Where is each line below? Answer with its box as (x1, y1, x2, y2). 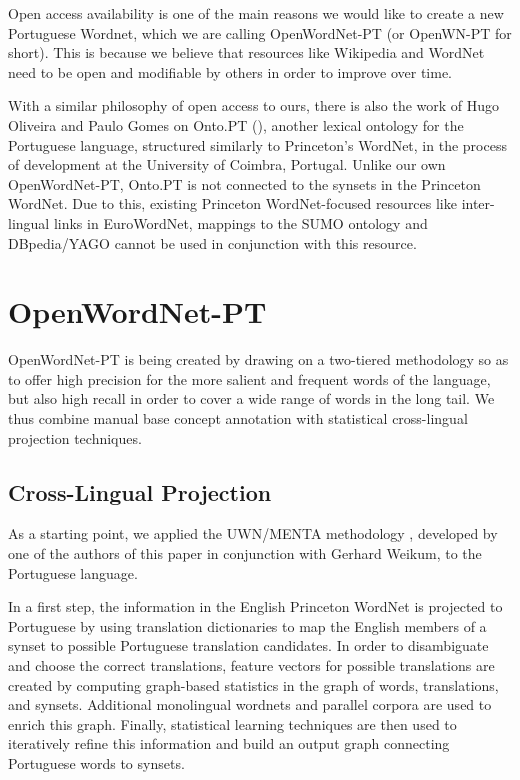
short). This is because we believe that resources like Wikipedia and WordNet (8, 42, 485, 63)
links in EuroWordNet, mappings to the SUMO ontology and (53, 212, 428, 233)
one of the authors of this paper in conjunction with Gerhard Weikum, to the (8, 543, 482, 564)
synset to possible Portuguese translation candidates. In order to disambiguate (8, 635, 489, 656)
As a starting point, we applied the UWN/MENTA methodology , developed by (8, 523, 498, 544)
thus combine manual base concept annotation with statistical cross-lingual (8, 408, 468, 429)
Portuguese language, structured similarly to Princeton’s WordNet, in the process (8, 134, 507, 155)
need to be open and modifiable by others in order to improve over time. (8, 61, 452, 82)
